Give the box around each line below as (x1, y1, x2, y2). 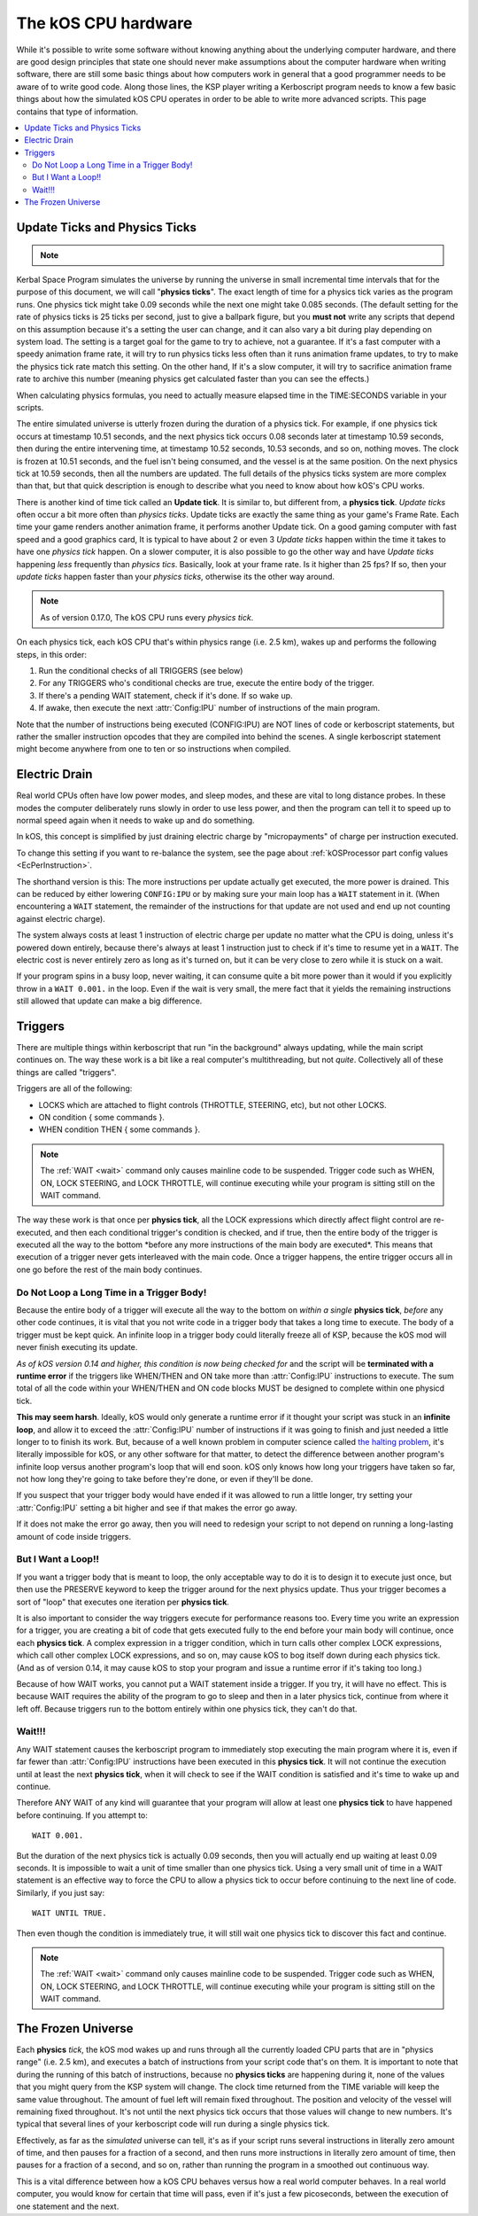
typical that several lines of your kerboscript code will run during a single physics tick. (16, 2118, 330, 2129)
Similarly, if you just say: (16, 1887, 105, 1898)
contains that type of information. (16, 106, 139, 117)
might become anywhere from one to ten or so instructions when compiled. (16, 744, 291, 754)
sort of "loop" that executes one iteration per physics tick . (16, 1596, 230, 1607)
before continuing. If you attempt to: (16, 1809, 148, 1821)
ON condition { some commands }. (38, 1112, 166, 1122)
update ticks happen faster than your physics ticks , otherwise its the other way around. (16, 572, 335, 582)
